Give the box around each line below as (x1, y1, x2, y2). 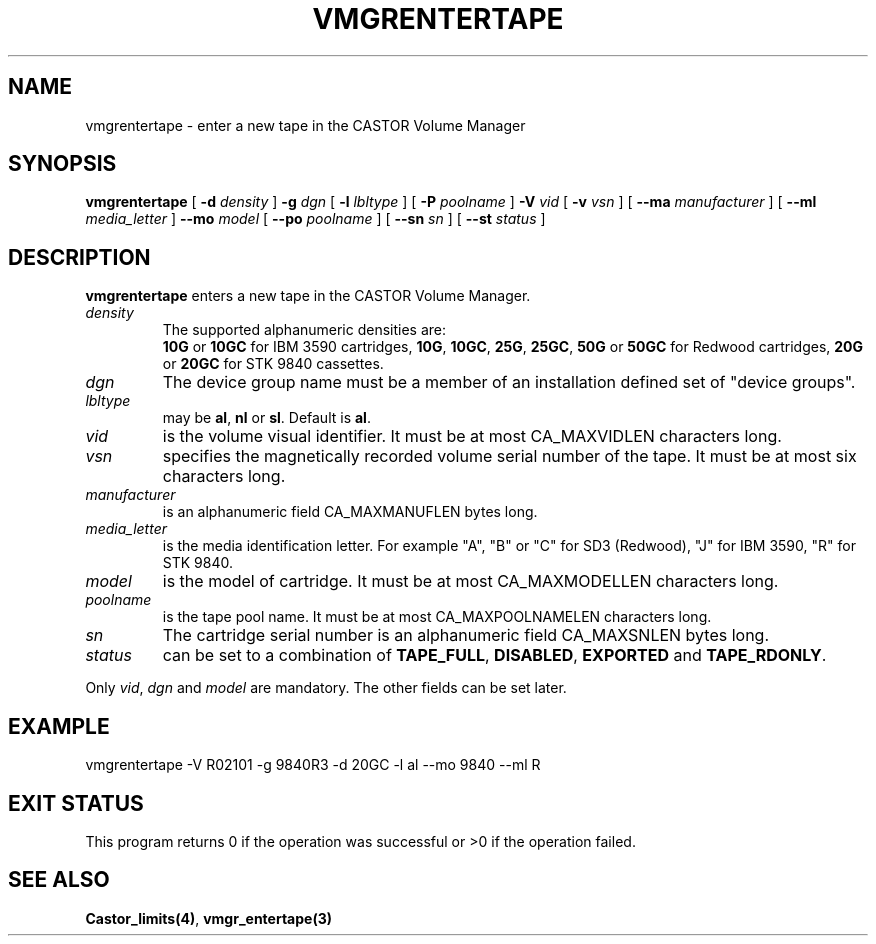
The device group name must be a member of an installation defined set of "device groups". (162, 372, 856, 393)
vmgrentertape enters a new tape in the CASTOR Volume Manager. (85, 287, 531, 305)
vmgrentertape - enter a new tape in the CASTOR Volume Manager (85, 116, 526, 134)
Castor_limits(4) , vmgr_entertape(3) (85, 909, 332, 927)
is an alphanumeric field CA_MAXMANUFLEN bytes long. (162, 503, 538, 521)
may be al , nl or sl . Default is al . (162, 409, 371, 427)
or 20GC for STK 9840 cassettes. (162, 355, 384, 373)
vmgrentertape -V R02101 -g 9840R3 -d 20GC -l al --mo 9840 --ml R (85, 756, 541, 774)
